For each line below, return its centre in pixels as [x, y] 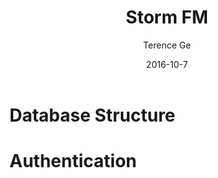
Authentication [73, 161]
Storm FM [167, 17]
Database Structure [92, 115]
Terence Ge [167, 45]
